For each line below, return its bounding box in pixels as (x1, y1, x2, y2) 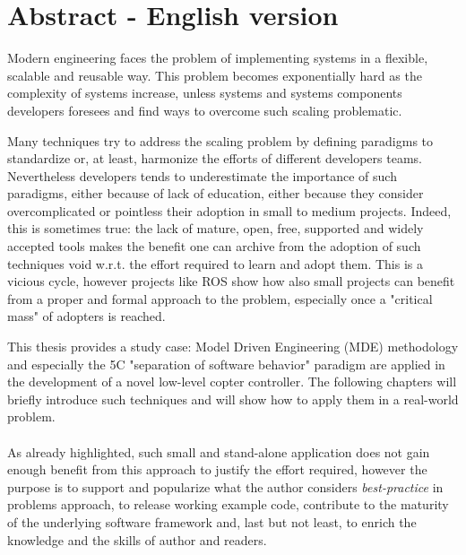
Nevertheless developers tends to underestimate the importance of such (7, 166, 397, 185)
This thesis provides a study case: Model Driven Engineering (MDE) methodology (7, 337, 459, 356)
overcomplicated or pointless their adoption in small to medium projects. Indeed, (7, 201, 452, 220)
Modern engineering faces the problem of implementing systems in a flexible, (7, 48, 428, 67)
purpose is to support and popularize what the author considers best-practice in (7, 477, 444, 496)
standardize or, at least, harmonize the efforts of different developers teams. (7, 149, 422, 168)
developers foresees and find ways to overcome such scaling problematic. (7, 100, 402, 119)
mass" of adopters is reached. (7, 307, 166, 325)
